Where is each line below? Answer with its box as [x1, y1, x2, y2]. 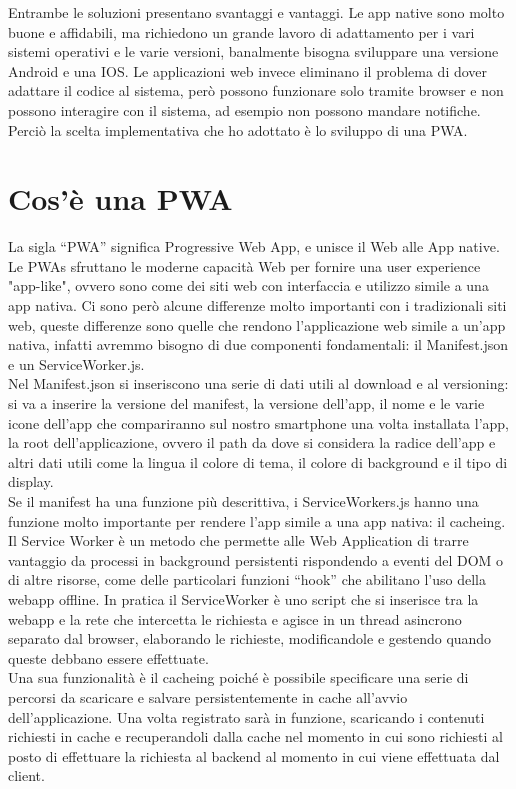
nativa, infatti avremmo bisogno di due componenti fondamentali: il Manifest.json [8, 334, 509, 355]
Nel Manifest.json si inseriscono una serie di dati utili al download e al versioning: [8, 373, 509, 394]
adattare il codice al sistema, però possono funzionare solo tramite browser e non [8, 80, 504, 101]
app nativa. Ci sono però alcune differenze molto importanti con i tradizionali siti [8, 295, 507, 316]
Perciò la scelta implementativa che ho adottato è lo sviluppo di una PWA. [8, 119, 468, 140]
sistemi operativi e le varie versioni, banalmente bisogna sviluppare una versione [8, 41, 499, 62]
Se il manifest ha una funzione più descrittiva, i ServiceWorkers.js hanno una [8, 491, 479, 511]
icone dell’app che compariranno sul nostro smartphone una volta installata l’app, [8, 412, 510, 433]
